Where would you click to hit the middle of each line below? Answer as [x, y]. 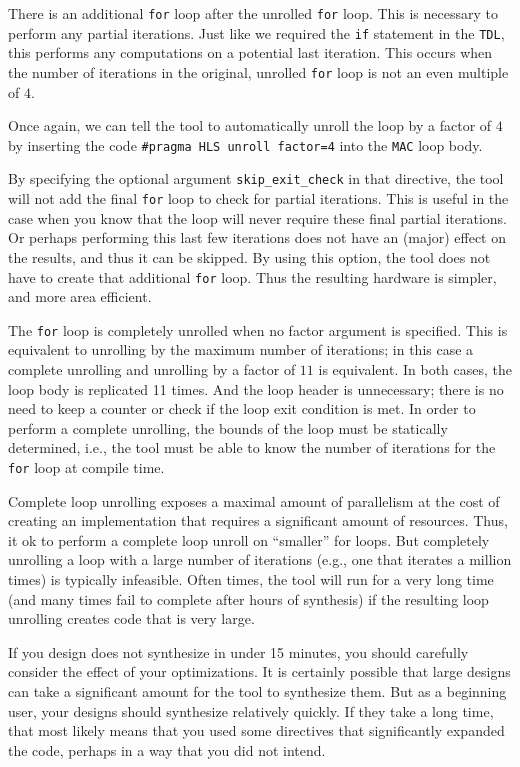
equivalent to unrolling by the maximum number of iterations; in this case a [241, 349]
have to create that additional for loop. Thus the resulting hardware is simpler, [252, 276]
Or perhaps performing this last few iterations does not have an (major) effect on [257, 237]
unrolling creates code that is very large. [131, 618]
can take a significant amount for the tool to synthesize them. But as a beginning [257, 690]
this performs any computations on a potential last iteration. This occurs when [250, 52]
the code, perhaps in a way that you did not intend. [167, 749]
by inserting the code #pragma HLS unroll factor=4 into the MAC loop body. [245, 144]
